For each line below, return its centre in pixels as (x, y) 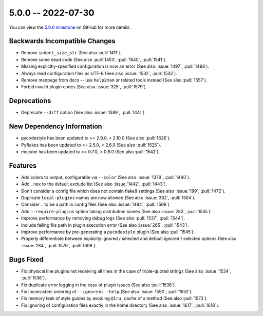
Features (23, 166)
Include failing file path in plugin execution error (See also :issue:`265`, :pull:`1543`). (105, 225)
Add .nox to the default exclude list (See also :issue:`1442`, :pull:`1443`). (94, 184)
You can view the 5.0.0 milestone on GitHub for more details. (70, 27)
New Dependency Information (56, 127)
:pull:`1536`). (34, 278)
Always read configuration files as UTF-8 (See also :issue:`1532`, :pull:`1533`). (99, 73)
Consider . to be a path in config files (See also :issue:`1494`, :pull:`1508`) (95, 204)
